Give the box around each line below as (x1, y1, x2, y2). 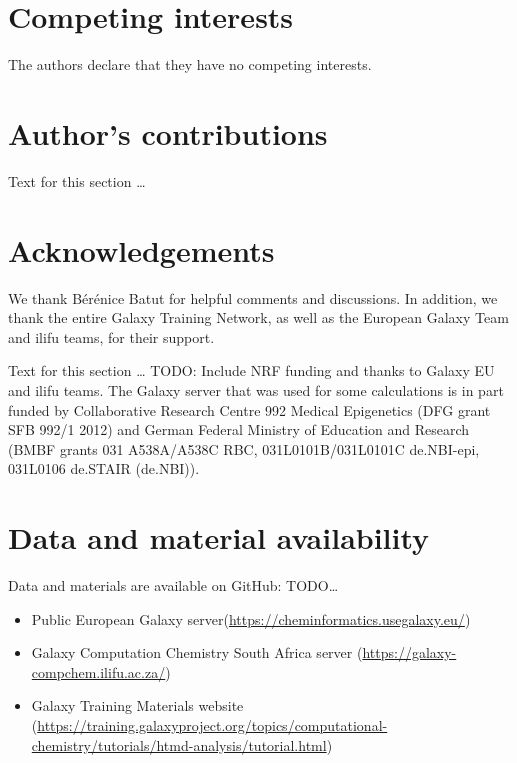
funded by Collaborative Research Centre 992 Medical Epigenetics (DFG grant (8, 399, 491, 420)
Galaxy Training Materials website (31, 695, 244, 716)
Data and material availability (8, 517, 430, 558)
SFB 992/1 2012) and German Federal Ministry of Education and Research (8, 419, 470, 440)
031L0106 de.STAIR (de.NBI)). (8, 458, 200, 479)
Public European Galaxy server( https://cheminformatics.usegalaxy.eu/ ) (31, 608, 471, 629)
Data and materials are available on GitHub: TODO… (8, 575, 339, 596)
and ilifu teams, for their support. (8, 326, 215, 347)
